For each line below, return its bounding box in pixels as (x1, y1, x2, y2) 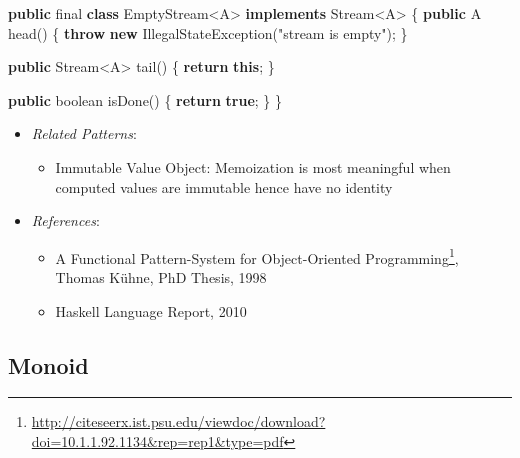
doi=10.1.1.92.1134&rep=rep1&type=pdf (31, 430, 284, 451)
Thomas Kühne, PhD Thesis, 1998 (55, 267, 267, 287)
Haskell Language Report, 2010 (55, 300, 247, 321)
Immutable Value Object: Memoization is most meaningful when (55, 156, 451, 177)
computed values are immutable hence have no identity (55, 176, 393, 197)
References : (31, 210, 100, 231)
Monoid (8, 349, 89, 380)
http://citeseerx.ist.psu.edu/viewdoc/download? (31, 411, 326, 432)
